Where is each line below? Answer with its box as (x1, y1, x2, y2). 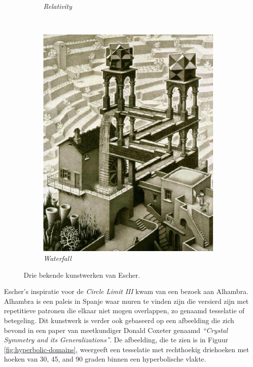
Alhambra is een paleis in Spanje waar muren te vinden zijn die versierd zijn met (4, 295, 249, 306)
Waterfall (43, 253, 72, 263)
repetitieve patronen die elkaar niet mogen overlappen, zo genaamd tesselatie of (4, 305, 245, 316)
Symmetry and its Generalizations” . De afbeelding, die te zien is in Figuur (4, 334, 228, 345)
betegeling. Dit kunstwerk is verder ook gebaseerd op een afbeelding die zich (4, 315, 234, 325)
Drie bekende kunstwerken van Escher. (24, 269, 140, 280)
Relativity (43, 1, 72, 11)
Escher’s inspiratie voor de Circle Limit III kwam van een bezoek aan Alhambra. (4, 286, 249, 296)
